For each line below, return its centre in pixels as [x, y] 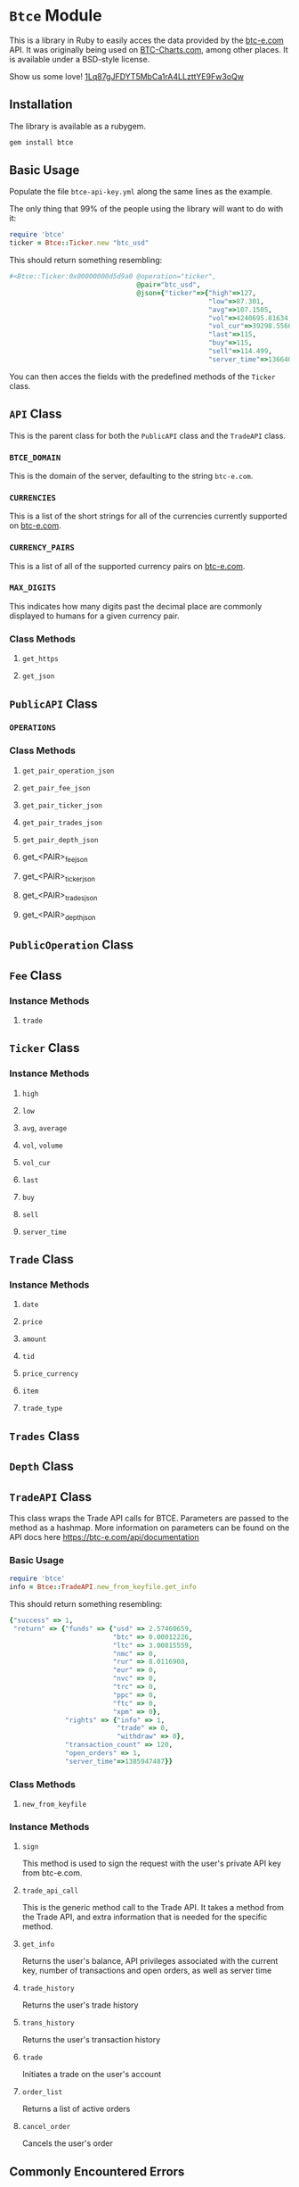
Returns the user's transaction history [91, 2040]
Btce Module [56, 16]
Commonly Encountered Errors [97, 2171]
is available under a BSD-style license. [80, 59]
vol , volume [43, 1145]
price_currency [50, 1374]
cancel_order [46, 2127]
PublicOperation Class [72, 945]
